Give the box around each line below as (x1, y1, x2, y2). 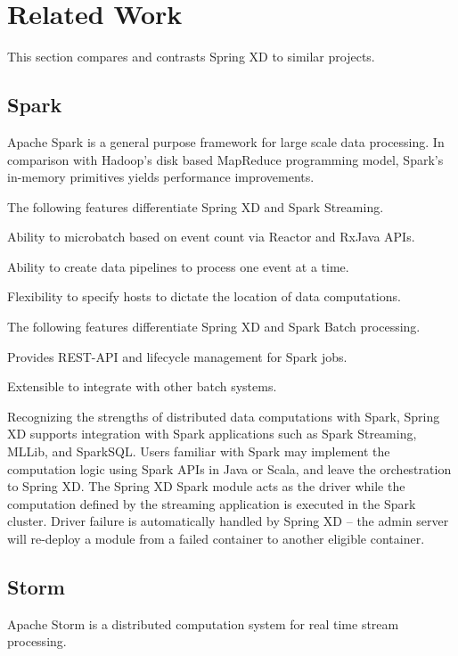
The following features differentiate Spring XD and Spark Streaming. (7, 197, 384, 216)
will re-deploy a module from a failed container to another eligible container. (7, 529, 425, 548)
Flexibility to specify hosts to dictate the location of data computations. (7, 287, 401, 306)
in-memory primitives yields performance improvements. (7, 168, 315, 186)
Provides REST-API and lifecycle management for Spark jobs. (7, 347, 348, 365)
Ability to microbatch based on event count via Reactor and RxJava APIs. (7, 227, 415, 246)
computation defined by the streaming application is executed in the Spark (7, 494, 416, 512)
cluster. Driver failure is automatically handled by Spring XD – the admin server (7, 512, 449, 530)
